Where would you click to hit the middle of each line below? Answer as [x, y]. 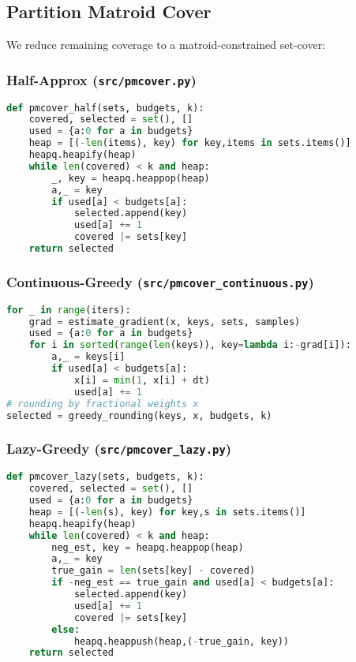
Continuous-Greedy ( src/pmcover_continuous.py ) [160, 281]
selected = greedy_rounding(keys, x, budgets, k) [139, 415]
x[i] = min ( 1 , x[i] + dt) [142, 380]
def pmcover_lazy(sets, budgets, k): [105, 477]
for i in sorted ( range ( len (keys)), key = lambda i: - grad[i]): [190, 345]
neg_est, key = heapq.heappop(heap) [148, 547]
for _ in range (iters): [69, 310]
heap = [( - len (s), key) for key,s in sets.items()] [167, 512]
